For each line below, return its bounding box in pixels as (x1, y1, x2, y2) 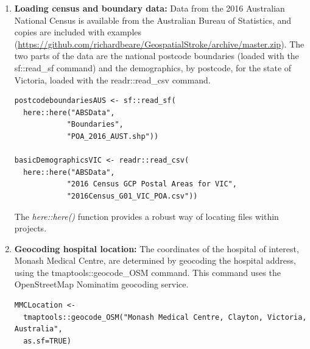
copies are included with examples (14, 26, 142, 38)
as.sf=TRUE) (23, 336, 71, 345)
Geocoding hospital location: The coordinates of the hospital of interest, (14, 242, 299, 255)
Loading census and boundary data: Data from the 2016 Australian (14, 2, 285, 14)
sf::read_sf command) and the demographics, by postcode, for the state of (14, 61, 292, 74)
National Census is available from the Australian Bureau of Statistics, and (14, 13, 292, 26)
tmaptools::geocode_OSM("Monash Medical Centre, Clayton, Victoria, (23, 312, 307, 322)
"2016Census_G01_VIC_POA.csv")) (66, 191, 198, 200)
